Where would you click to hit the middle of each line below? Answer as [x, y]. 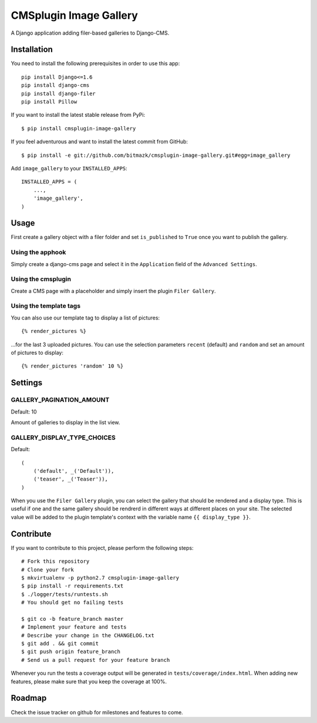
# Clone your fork [48, 569]
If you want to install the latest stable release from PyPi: [78, 115]
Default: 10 [24, 412]
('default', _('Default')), [74, 471]
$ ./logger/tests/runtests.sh [65, 594]
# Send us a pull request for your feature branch [96, 660]
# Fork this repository [55, 561]
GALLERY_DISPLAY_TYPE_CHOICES [63, 438]
